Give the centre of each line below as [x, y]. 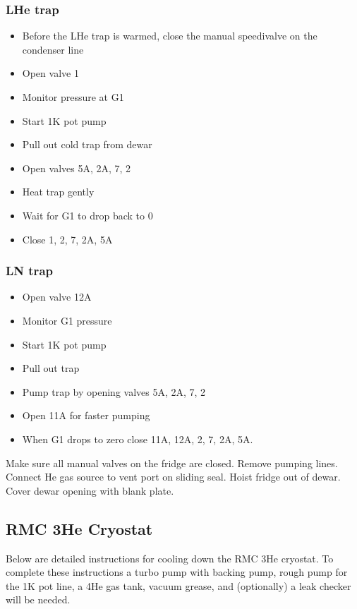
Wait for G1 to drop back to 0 [87, 215]
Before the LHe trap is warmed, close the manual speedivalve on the [170, 36]
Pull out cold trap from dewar [87, 144]
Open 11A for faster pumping [86, 415]
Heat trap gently [58, 192]
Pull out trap [51, 368]
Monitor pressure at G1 [73, 97]
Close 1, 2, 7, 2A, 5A [67, 239]
